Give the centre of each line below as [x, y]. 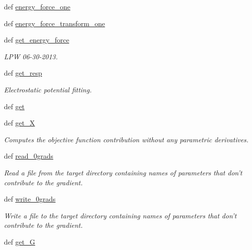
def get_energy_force [37, 40]
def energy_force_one [37, 6]
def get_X [20, 123]
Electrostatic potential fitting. [48, 89]
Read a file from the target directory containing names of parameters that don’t [123, 172]
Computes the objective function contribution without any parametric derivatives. [126, 139]
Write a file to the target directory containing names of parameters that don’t [120, 215]
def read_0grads [29, 156]
